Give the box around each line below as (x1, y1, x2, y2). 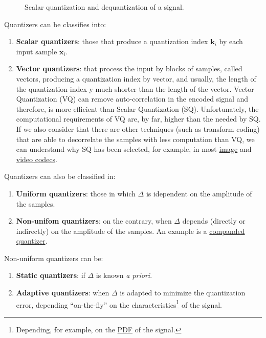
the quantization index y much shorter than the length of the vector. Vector (16, 83, 254, 94)
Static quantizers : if (16, 270, 85, 281)
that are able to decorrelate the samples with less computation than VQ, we (16, 133, 255, 144)
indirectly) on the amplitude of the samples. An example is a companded (16, 225, 245, 236)
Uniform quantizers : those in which (16, 188, 136, 198)
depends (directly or (182, 215, 246, 226)
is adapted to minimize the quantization (120, 287, 246, 298)
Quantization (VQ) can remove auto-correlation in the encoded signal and (16, 93, 249, 104)
